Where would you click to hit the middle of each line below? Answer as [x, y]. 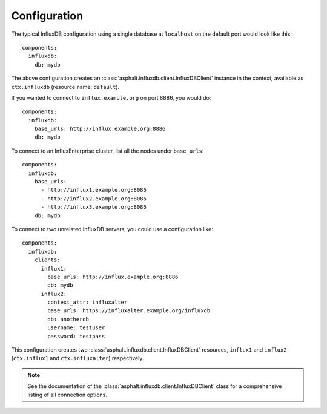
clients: [47, 260]
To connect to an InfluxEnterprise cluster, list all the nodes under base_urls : [107, 151]
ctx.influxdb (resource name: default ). [65, 87]
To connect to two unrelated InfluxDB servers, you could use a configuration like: [112, 229]
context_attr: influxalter [88, 302]
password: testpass [76, 336]
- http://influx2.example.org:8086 [94, 199]
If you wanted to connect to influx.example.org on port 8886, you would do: [111, 97]
